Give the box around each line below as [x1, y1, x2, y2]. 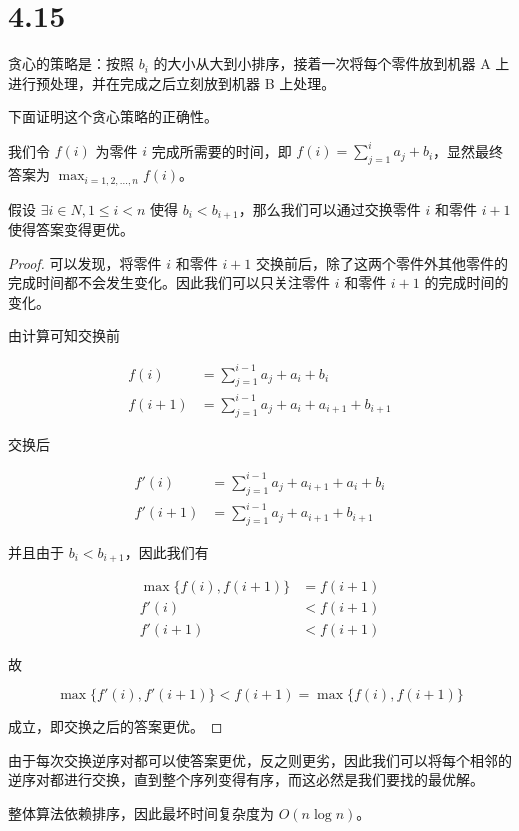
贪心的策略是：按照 [8, 53, 134, 74]
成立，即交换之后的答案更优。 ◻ [8, 716, 223, 737]
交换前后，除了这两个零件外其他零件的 [256, 252, 509, 273]
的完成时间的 [424, 272, 509, 293]
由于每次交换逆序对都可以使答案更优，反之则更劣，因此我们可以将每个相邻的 [8, 749, 512, 770]
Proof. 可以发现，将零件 [8, 252, 162, 273]
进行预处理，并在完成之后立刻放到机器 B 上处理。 [8, 72, 336, 93]
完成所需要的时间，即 [151, 140, 292, 161]
